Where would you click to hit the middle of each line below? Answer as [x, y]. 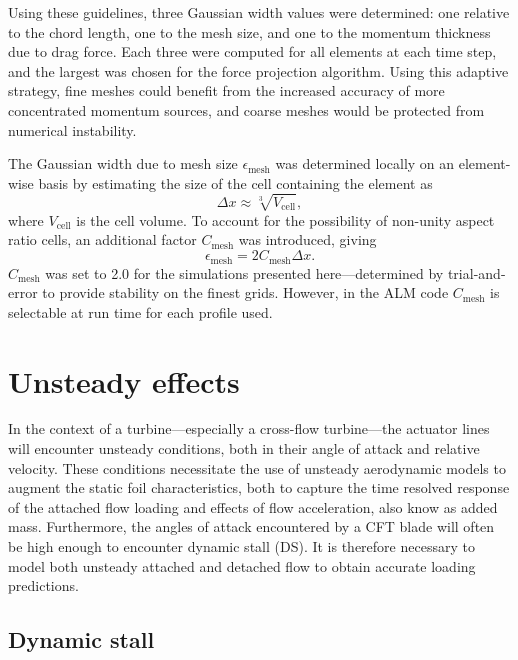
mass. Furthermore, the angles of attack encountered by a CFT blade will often [251, 526]
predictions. [43, 585]
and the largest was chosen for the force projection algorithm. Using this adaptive [258, 70]
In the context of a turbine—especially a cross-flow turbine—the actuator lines [249, 428]
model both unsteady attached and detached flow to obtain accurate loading [242, 565]
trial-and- [476, 272]
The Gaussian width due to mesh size [123, 163]
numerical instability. [72, 129]
